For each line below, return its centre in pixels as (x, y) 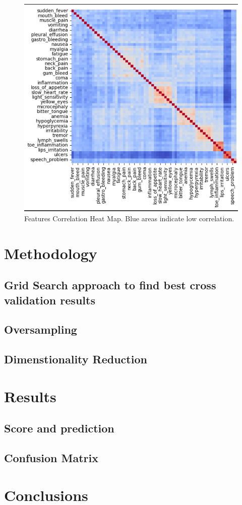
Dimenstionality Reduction (76, 359)
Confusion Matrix (51, 458)
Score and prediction (59, 428)
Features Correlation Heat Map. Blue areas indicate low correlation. (129, 218)
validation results (50, 300)
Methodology (51, 253)
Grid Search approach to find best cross (110, 285)
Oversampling (41, 329)
